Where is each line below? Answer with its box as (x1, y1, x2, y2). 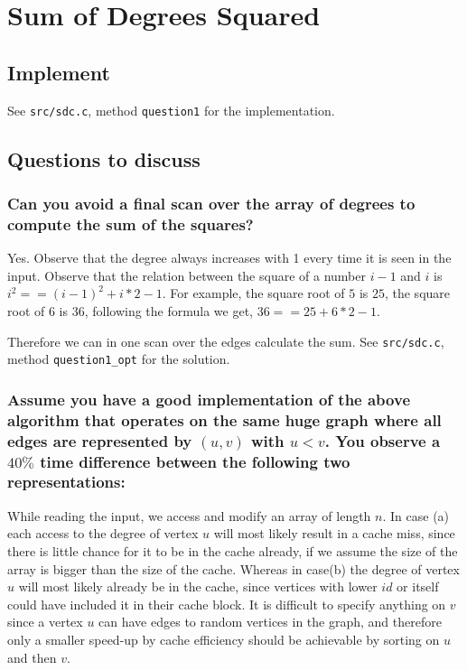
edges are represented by (7, 429, 192, 451)
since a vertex (7, 612, 83, 631)
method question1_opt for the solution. (7, 349, 230, 368)
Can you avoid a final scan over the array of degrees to (7, 191, 416, 214)
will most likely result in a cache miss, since (213, 524, 455, 543)
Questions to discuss (7, 144, 201, 172)
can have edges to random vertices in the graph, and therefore (98, 612, 442, 631)
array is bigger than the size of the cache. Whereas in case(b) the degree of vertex (7, 559, 460, 578)
